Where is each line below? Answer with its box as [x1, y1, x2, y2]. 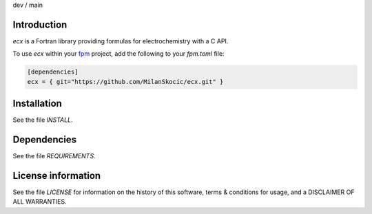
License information [12, 169, 101, 182]
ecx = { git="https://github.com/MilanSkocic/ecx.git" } [27, 78, 224, 85]
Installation [12, 98, 62, 109]
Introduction [12, 19, 68, 30]
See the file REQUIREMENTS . [12, 152, 96, 160]
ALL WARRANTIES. [12, 197, 67, 206]
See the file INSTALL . [12, 116, 73, 124]
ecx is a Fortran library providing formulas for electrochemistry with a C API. [12, 36, 229, 45]
